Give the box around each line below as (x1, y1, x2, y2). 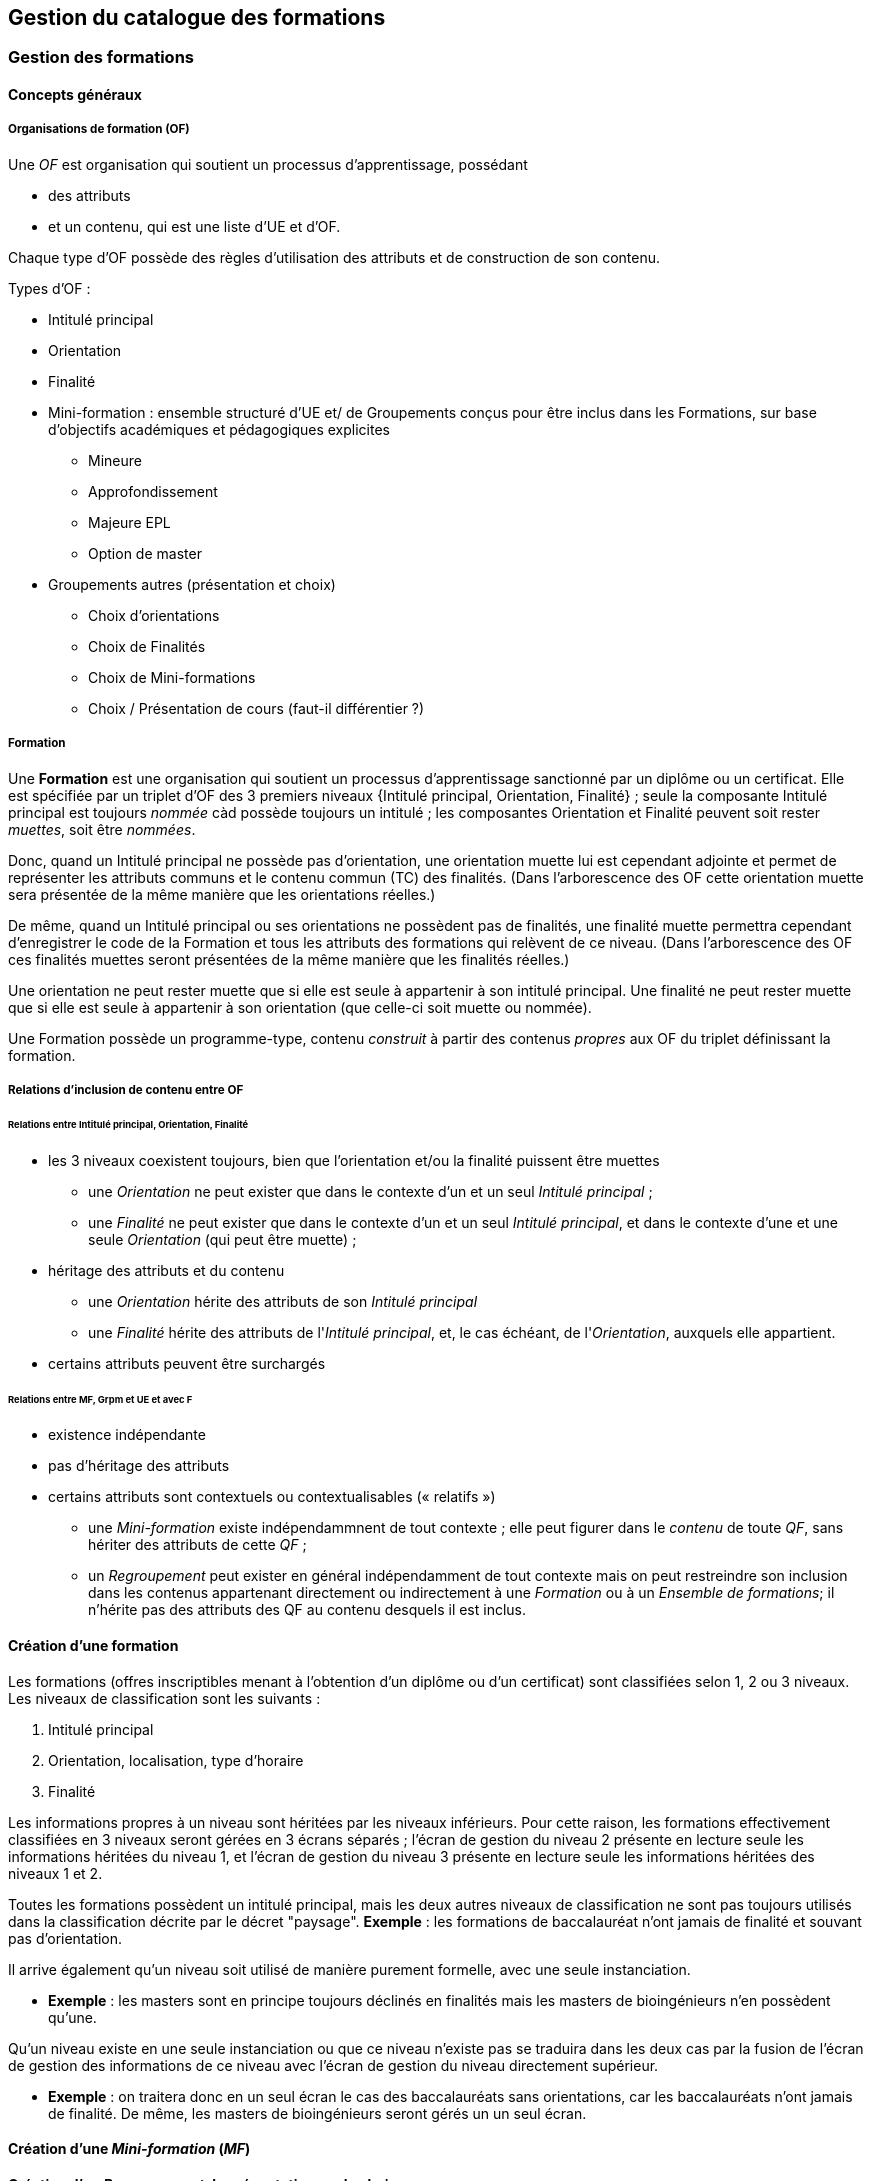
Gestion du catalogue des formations (8, 5, 386, 30)
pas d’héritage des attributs (48, 1457, 230, 1475)
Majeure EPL (88, 513, 171, 531)
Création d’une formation (8, 1636, 179, 1654)
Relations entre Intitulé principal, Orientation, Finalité (8, 1118, 249, 1130)
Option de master (88, 544, 202, 562)
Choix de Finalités (88, 637, 206, 655)
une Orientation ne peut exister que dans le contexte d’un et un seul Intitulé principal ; (88, 1182, 653, 1200)
